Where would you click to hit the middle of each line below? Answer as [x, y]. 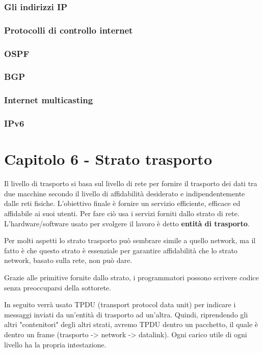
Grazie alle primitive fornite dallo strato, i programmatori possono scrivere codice [131, 277]
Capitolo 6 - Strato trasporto [108, 159]
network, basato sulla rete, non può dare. [68, 260]
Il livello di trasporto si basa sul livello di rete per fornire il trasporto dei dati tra [131, 183]
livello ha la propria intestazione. [55, 344]
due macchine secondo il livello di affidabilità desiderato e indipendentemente [125, 193]
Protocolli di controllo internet [69, 30]
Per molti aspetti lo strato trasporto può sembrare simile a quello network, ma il [130, 240]
